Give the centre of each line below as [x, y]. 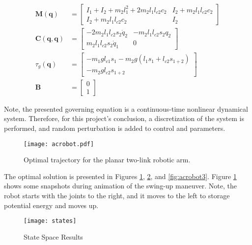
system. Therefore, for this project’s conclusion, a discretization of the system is [124, 118]
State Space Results [53, 236]
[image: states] [50, 221]
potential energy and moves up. [51, 205]
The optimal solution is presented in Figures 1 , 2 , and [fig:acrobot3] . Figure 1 [120, 176]
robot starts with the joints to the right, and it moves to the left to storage [117, 195]
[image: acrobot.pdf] [59, 144]
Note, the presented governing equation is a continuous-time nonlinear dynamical [126, 108]
